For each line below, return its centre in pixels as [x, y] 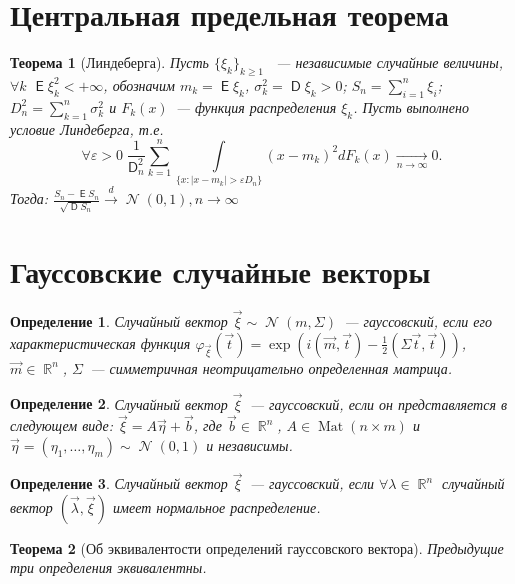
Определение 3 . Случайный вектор [119, 483]
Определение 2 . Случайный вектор [119, 403]
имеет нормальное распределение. [217, 506]
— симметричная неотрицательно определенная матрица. [271, 367]
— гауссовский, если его [418, 321]
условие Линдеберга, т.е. [87, 128]
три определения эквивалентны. [108, 567]
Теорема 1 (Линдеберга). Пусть [109, 62]
